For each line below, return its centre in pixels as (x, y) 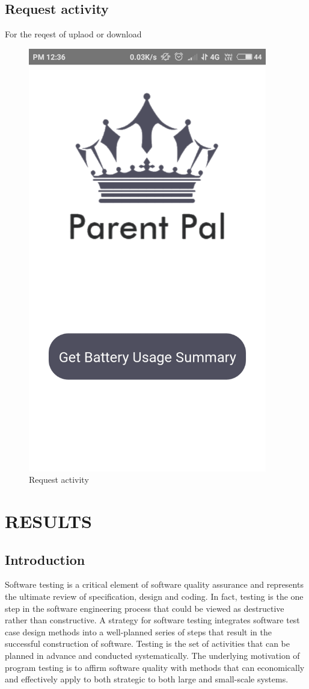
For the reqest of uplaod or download (73, 34)
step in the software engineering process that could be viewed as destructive (145, 608)
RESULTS (48, 521)
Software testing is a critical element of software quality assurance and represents (154, 584)
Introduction (45, 559)
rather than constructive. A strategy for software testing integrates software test (152, 620)
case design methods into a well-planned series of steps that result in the (138, 631)
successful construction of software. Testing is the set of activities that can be (147, 643)
